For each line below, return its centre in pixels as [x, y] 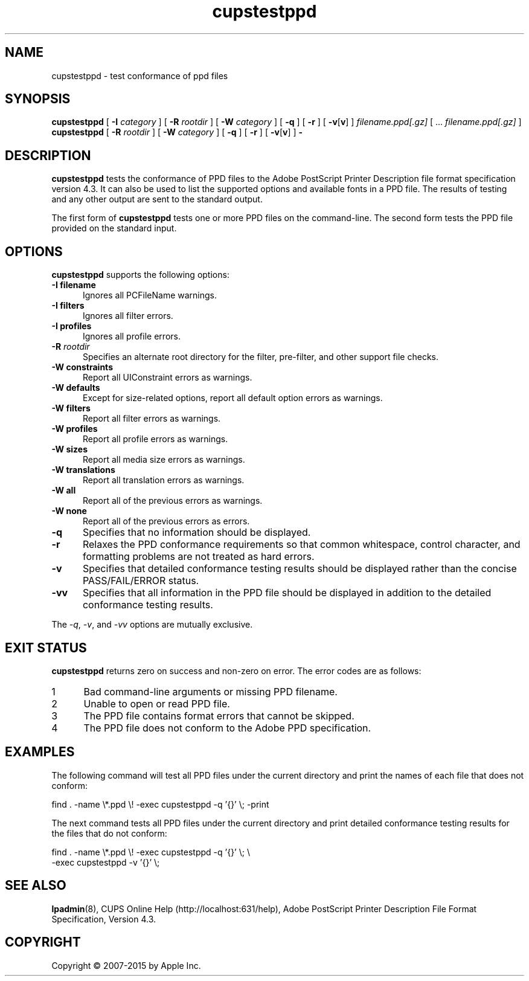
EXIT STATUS [46, 648]
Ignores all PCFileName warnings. [150, 295]
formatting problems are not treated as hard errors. [198, 557]
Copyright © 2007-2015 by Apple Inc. [126, 965]
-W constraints [82, 367]
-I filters [68, 306]
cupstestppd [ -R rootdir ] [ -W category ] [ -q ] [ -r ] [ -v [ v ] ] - [177, 132]
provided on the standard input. [114, 228]
